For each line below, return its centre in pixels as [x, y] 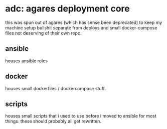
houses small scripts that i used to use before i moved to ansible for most [81, 116]
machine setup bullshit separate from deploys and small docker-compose [81, 27]
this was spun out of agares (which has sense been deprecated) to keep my [84, 22]
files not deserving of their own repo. [43, 33]
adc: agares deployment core [67, 9]
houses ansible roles [27, 61]
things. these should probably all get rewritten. [53, 121]
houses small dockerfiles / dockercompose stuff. [56, 88]
